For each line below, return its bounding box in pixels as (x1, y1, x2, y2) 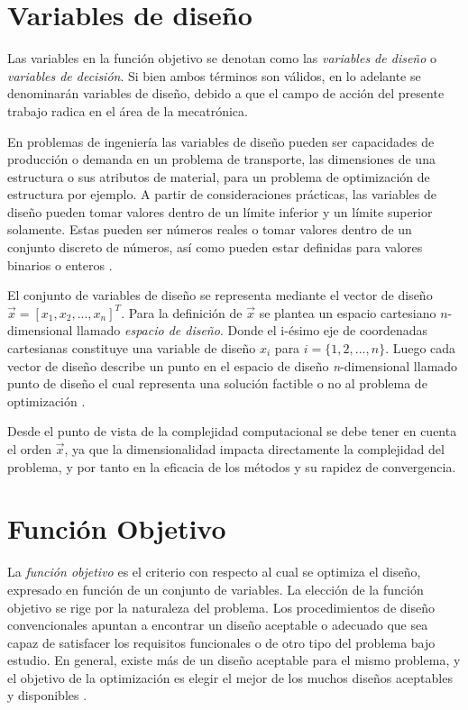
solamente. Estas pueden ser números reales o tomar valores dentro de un (7, 220, 412, 239)
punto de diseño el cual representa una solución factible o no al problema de (7, 374, 427, 393)
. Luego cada (385, 339, 456, 358)
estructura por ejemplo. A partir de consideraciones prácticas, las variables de (7, 185, 436, 204)
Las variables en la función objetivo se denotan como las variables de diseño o (7, 49, 437, 68)
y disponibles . (7, 686, 87, 705)
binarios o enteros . (7, 255, 113, 274)
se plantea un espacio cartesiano (259, 303, 436, 322)
